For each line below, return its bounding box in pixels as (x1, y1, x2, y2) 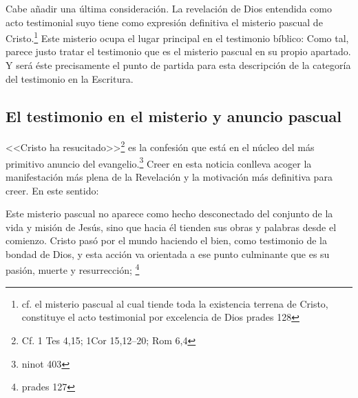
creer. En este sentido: (6, 183, 99, 197)
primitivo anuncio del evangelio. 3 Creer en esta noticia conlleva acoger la (6, 154, 312, 170)
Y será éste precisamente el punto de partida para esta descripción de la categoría (6, 58, 351, 72)
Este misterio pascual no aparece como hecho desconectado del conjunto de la (6, 206, 333, 221)
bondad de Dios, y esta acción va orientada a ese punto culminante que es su (6, 246, 330, 261)
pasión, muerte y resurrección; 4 (6, 261, 140, 277)
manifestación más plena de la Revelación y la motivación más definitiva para (6, 169, 333, 183)
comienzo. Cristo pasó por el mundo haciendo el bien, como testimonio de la (6, 233, 327, 248)
